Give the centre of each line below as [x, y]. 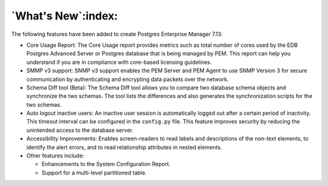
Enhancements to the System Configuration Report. [106, 164]
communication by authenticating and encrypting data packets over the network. [128, 79]
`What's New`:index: [65, 16]
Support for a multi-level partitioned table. [94, 173]
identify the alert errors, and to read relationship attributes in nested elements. [124, 147]
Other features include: [55, 156]
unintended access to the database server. [80, 130]
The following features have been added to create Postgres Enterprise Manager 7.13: [117, 34]
